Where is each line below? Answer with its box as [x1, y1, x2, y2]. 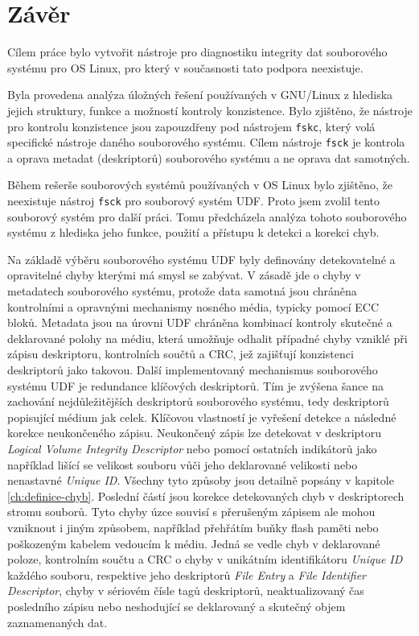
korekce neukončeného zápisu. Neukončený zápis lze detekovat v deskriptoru [7, 424, 382, 441]
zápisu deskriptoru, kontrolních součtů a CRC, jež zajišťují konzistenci [7, 345, 354, 362]
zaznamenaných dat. [7, 613, 108, 630]
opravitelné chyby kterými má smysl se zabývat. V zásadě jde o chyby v [7, 266, 361, 283]
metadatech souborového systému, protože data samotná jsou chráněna [7, 283, 357, 299]
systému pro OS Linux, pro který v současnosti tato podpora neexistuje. [7, 59, 364, 76]
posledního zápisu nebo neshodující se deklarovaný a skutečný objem [7, 597, 346, 614]
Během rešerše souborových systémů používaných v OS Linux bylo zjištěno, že [7, 176, 392, 193]
